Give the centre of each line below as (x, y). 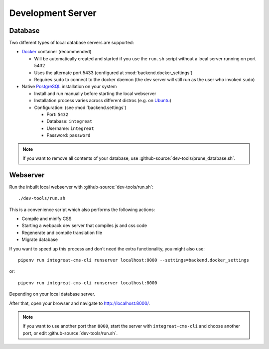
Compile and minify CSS (47, 219)
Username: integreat (70, 128)
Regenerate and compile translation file (62, 233)
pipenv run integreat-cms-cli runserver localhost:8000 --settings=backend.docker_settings (134, 260)
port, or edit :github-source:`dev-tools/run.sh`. (70, 333)
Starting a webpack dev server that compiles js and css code (84, 226)
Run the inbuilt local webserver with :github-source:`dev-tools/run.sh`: (81, 187)
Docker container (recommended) (57, 52)
